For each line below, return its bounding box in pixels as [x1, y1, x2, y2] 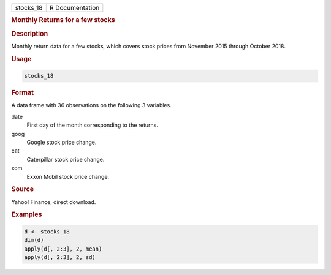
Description [11, 29, 48, 38]
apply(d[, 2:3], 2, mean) [24, 245, 102, 252]
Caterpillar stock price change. [26, 156, 105, 163]
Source [11, 185, 34, 194]
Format [11, 89, 34, 97]
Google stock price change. [26, 138, 97, 146]
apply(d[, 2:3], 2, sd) [24, 254, 96, 261]
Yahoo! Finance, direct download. [11, 198, 96, 205]
